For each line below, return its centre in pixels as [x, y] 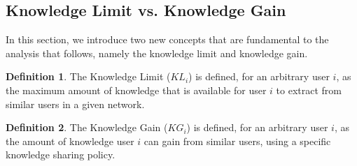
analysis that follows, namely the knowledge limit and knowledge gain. [157, 53]
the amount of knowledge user [70, 141]
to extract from [309, 90]
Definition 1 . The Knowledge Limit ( [88, 76]
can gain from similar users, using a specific [237, 141]
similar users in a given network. [75, 104]
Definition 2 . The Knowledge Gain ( [87, 127]
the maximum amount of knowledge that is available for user [136, 90]
